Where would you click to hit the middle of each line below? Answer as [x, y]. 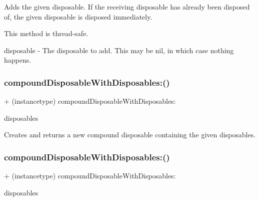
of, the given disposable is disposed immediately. [78, 16]
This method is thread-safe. [46, 33]
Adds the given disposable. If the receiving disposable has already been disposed [127, 7]
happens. [18, 60]
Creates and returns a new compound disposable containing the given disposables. [130, 135]
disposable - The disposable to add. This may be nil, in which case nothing [119, 50]
